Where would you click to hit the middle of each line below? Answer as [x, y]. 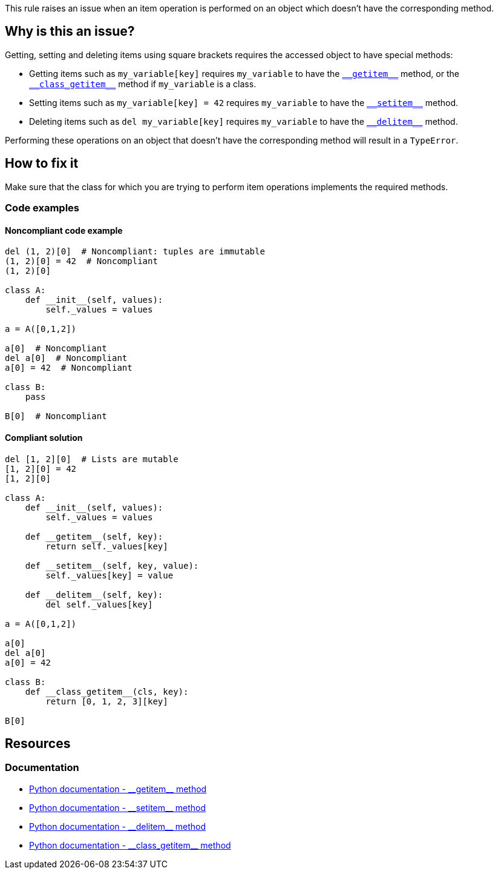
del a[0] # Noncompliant [66, 358]
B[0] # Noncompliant [56, 416]
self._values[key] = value [110, 575]
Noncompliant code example [64, 230]
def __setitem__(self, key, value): [112, 565]
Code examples [42, 208]
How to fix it [42, 164]
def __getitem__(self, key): [94, 536]
